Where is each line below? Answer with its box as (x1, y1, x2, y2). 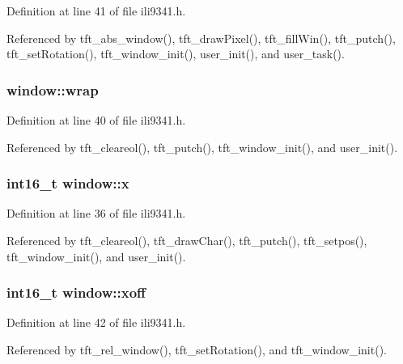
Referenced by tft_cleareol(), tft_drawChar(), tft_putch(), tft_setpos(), (6, 232, 367, 248)
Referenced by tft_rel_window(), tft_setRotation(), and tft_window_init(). (6, 341, 387, 358)
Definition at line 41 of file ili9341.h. (6, 2, 186, 19)
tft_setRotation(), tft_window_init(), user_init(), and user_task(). (6, 45, 345, 62)
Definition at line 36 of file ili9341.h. (6, 205, 186, 222)
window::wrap (6, 79, 99, 99)
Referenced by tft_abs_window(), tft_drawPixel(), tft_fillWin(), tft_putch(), (6, 29, 396, 46)
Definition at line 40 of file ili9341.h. (6, 112, 186, 128)
